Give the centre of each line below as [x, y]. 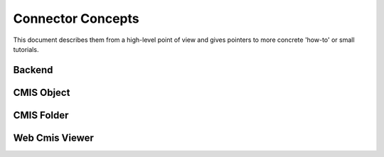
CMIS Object [42, 92]
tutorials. [26, 49]
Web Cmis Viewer [53, 137]
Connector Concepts [76, 18]
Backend [33, 70]
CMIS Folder [41, 115]
